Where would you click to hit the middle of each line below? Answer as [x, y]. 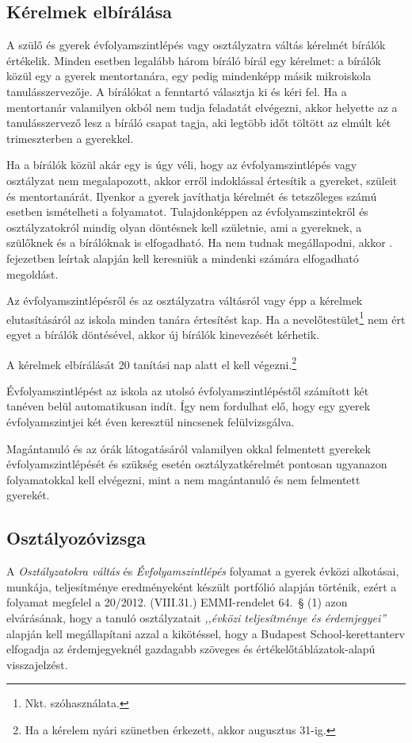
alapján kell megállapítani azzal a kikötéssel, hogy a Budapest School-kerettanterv [206, 633]
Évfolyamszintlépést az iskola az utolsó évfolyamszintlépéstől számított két [188, 390]
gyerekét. [28, 495]
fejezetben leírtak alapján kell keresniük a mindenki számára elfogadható [183, 258]
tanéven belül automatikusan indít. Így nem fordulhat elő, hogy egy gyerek [189, 406]
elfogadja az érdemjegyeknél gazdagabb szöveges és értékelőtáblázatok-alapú [191, 649]
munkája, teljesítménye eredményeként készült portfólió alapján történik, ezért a [202, 586]
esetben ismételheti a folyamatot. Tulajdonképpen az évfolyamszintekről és [187, 212]
